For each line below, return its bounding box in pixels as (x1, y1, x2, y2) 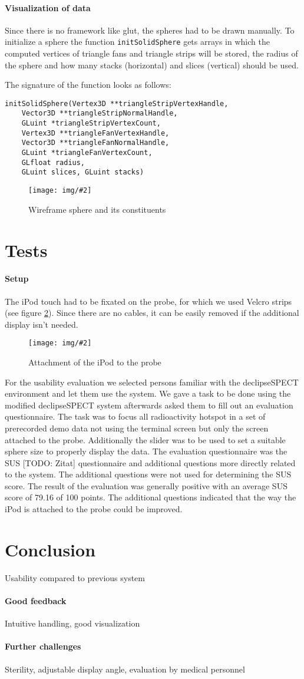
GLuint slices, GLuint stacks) (21, 168, 144, 177)
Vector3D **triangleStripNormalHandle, (21, 109, 178, 118)
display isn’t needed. (5, 318, 78, 330)
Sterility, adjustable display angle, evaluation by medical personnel (5, 662, 245, 675)
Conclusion (5, 537, 96, 561)
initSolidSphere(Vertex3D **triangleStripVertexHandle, (5, 99, 229, 108)
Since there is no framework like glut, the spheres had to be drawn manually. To (5, 24, 295, 36)
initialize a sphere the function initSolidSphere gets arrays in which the (5, 35, 270, 48)
